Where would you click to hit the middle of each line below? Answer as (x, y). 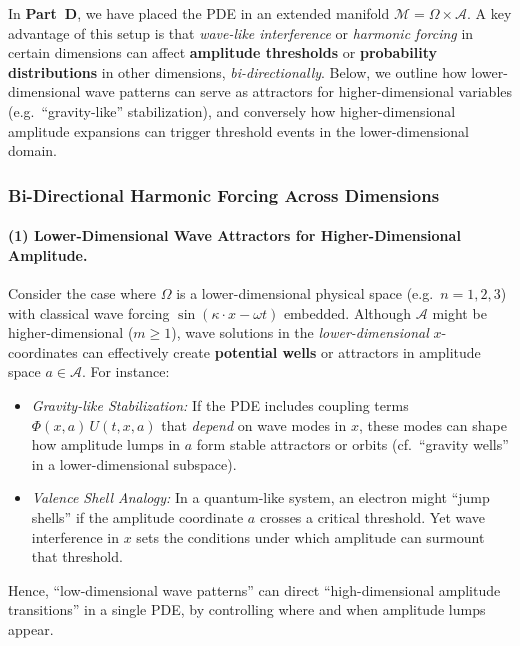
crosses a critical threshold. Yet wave (372, 516)
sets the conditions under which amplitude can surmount (310, 536)
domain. (33, 150)
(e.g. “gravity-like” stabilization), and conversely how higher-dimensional (232, 110)
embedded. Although (347, 312)
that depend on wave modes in (254, 424)
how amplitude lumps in (106, 444)
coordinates (43, 351)
